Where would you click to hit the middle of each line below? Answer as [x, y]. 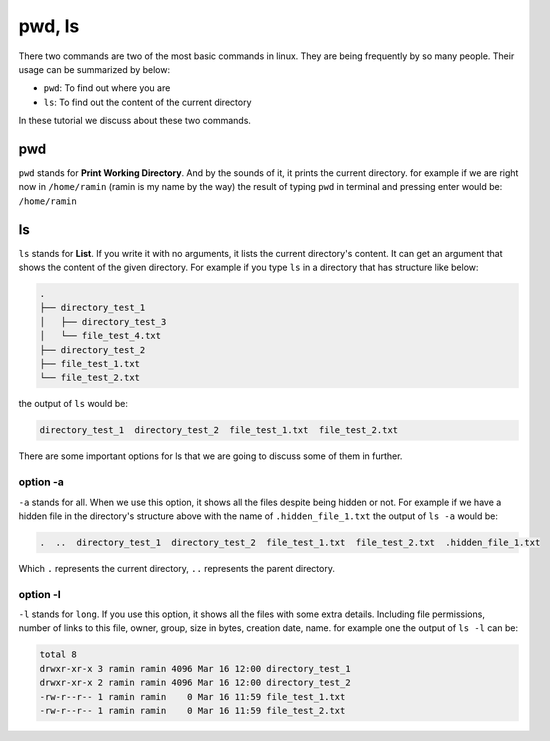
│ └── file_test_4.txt [100, 336]
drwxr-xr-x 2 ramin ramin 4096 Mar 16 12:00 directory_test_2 [195, 683]
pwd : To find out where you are [107, 88]
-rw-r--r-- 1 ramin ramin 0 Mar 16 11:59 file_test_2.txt [192, 710]
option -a [41, 482]
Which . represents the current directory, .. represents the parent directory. [176, 568]
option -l [39, 594]
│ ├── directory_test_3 [103, 321]
